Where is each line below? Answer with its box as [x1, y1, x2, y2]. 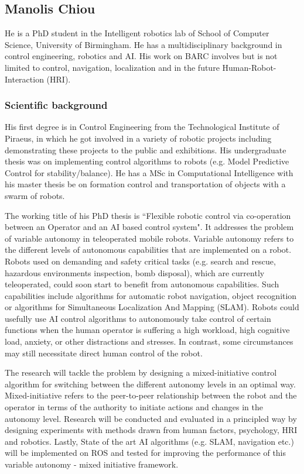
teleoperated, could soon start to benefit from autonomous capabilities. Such [5, 278, 279, 290]
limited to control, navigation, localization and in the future [5, 61, 220, 73]
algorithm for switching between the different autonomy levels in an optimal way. [5, 377, 296, 390]
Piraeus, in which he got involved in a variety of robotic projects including [5, 132, 272, 144]
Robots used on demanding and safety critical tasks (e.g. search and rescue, [5, 255, 276, 267]
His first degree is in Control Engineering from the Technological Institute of [5, 121, 279, 133]
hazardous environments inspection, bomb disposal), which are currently [5, 266, 265, 279]
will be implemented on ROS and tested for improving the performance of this [5, 446, 286, 459]
